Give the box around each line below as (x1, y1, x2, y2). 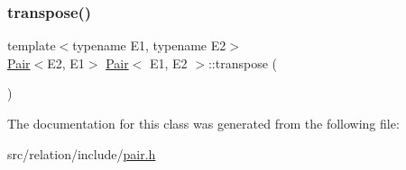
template (7, 36, 56, 55)
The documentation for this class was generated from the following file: (7, 114, 400, 132)
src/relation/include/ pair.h (7, 144, 156, 163)
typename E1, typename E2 (72, 36, 226, 55)
